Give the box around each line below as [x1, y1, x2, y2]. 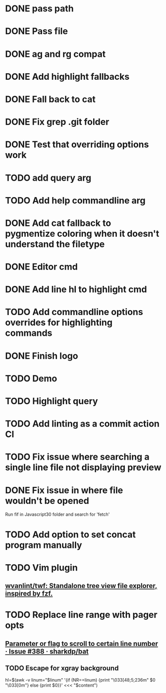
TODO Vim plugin [5, 562, 78, 573]
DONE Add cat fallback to [5, 217, 111, 228]
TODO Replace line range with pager [5, 609, 158, 621]
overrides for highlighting [5, 317, 113, 328]
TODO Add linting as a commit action [5, 418, 160, 429]
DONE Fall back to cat [5, 94, 96, 105]
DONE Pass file [5, 26, 68, 37]
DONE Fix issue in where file [5, 484, 123, 496]
